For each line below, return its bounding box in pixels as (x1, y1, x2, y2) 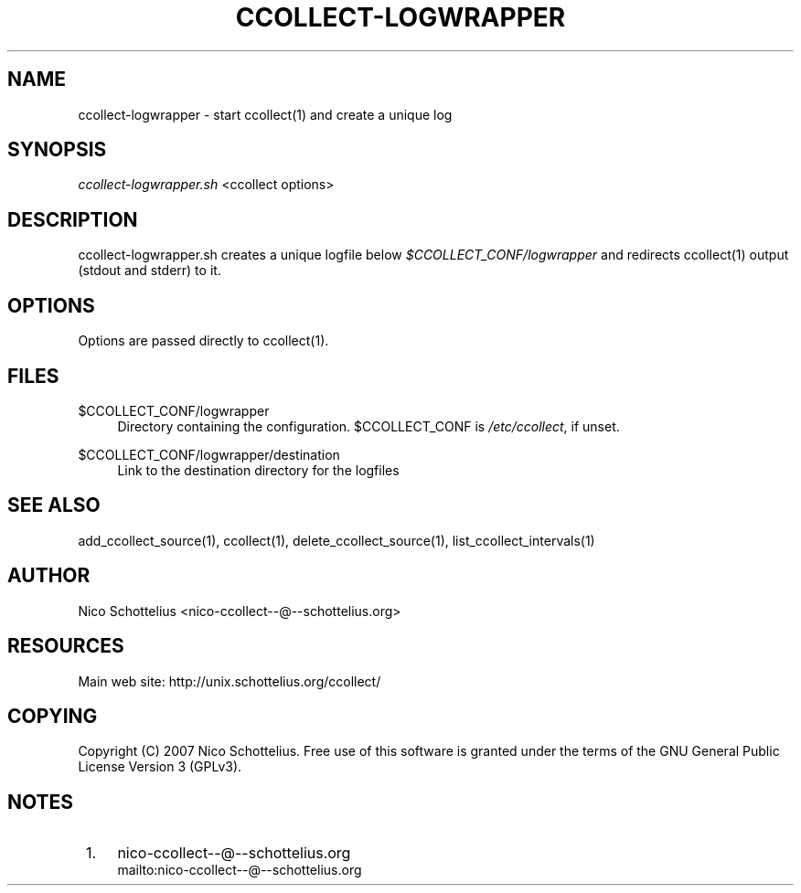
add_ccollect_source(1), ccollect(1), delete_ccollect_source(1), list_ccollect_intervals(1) (78, 532, 595, 548)
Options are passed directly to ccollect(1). (78, 333, 329, 349)
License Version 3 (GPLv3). (78, 759, 242, 775)
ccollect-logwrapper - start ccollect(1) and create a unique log (78, 106, 453, 122)
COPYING (7, 704, 98, 728)
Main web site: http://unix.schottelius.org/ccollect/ (78, 673, 381, 689)
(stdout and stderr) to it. (78, 262, 221, 279)
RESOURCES (7, 634, 124, 658)
